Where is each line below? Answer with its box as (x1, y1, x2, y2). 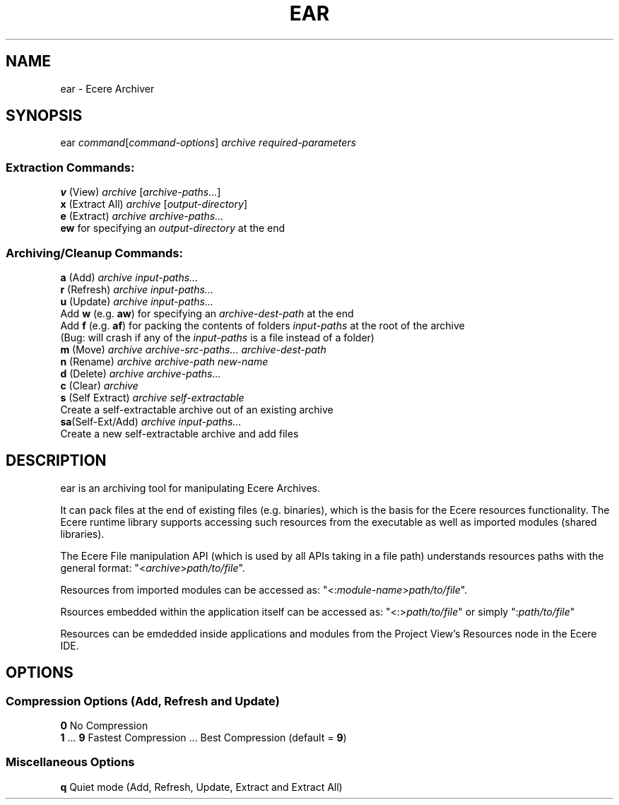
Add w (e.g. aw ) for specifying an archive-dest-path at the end (60, 307, 354, 319)
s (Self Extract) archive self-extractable (60, 391, 244, 404)
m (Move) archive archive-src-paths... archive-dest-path (60, 343, 326, 356)
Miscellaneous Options (6, 755, 135, 770)
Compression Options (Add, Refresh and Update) (6, 693, 280, 708)
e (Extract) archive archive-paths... (60, 210, 224, 223)
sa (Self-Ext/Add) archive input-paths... (60, 415, 242, 428)
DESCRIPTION (6, 452, 107, 470)
